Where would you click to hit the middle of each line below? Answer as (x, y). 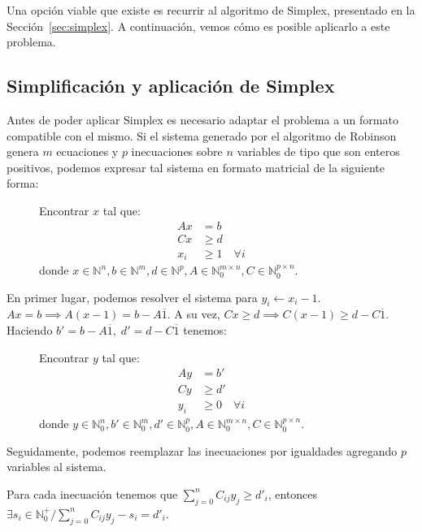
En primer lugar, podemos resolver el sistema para (132, 297)
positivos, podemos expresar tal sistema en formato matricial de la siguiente (196, 167)
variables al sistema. (57, 467)
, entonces (293, 493)
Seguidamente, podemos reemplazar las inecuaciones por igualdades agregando (202, 450)
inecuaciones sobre (177, 151)
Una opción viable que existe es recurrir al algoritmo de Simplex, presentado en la (211, 10)
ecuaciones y (87, 151)
